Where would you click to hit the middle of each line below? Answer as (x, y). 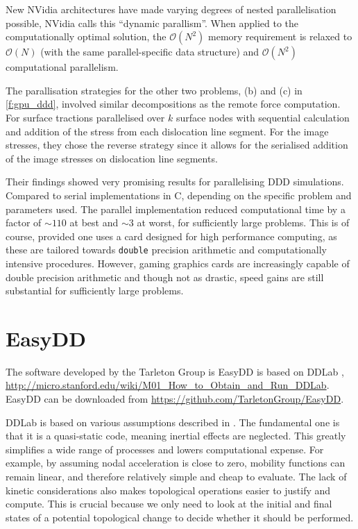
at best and (94, 222)
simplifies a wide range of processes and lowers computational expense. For (165, 449)
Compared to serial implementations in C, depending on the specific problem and (179, 195)
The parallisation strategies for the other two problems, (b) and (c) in (154, 90)
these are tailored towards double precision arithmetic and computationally (167, 250)
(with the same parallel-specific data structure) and (150, 52)
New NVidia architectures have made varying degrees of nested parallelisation (171, 9)
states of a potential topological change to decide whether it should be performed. (180, 517)
